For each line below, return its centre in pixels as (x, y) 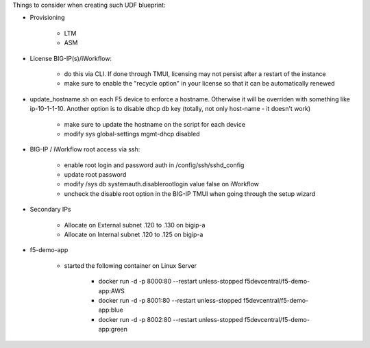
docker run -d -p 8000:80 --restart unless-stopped (171, 282)
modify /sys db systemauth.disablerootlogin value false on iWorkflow (162, 184)
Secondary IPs (50, 210)
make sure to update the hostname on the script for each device (155, 124)
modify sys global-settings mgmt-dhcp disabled (132, 134)
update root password (95, 175)
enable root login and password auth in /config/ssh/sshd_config (154, 165)
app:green (113, 330)
